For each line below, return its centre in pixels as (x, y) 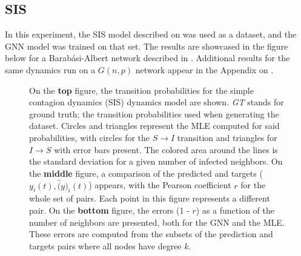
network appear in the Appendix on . (204, 69)
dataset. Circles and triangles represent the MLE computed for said (154, 126)
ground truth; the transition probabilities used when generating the (154, 113)
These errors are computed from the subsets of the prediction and (151, 234)
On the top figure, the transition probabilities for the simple (141, 90)
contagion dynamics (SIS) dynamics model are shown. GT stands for (157, 102)
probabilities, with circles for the (90, 137)
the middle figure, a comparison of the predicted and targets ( (146, 173)
